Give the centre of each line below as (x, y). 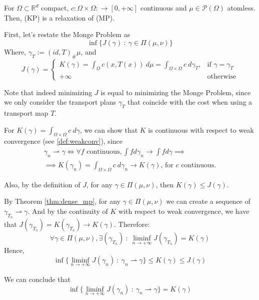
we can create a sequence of (208, 201)
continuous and (163, 8)
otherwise (222, 76)
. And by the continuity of (68, 211)
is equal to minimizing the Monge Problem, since (176, 92)
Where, (15, 51)
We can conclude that (37, 279)
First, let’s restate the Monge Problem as (67, 34)
